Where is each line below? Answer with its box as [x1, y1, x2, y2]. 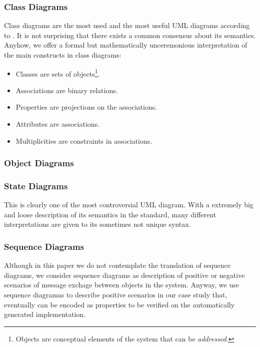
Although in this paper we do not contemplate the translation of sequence [4, 260, 230, 270]
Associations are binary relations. [15, 85, 118, 95]
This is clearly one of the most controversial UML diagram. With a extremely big [4, 199, 253, 210]
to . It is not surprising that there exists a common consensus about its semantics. [4, 30, 256, 40]
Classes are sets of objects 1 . [15, 67, 100, 79]
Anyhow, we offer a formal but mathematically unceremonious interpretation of [4, 40, 247, 50]
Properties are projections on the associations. [15, 102, 157, 112]
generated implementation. [4, 309, 85, 319]
